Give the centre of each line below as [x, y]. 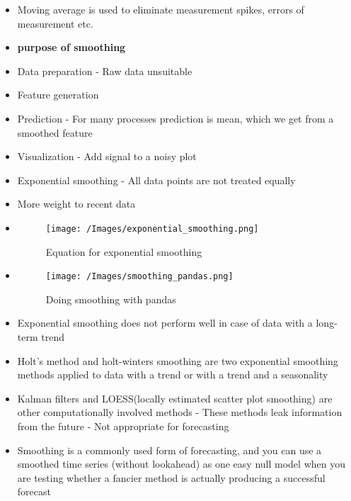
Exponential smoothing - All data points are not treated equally [156, 180]
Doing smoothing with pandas [111, 299]
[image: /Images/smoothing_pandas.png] [139, 277]
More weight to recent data [76, 204]
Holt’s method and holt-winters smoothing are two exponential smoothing [178, 360]
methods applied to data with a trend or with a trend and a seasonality [173, 375]
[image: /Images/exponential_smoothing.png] [152, 229]
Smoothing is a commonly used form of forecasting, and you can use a [169, 450]
